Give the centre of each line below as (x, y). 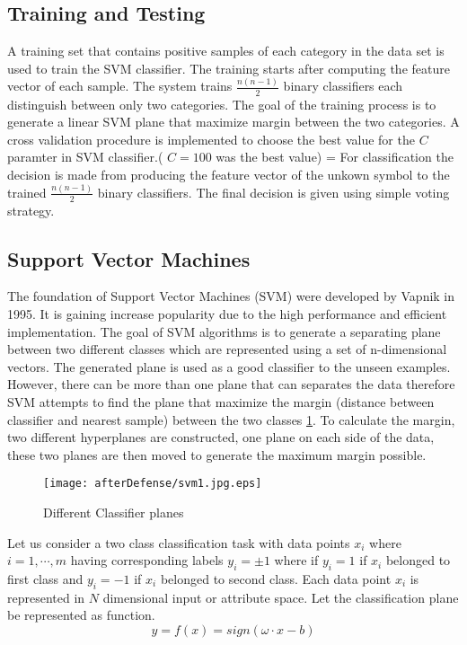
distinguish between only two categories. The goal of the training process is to (222, 104)
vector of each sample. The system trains (120, 86)
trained (27, 192)
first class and (45, 579)
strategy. (31, 210)
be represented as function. (81, 615)
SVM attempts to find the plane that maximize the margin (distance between (221, 402)
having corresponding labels (147, 560)
